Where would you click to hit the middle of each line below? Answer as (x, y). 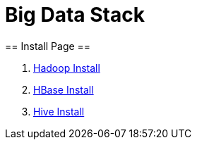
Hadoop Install (67, 68)
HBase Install (64, 89)
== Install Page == (48, 46)
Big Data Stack (75, 15)
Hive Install (59, 111)
